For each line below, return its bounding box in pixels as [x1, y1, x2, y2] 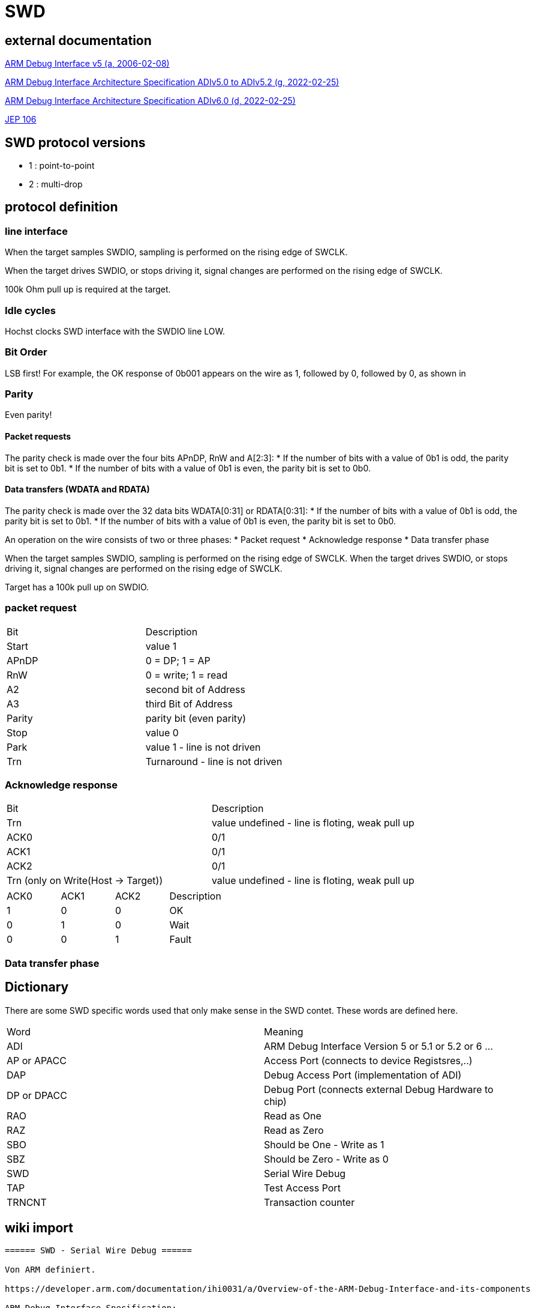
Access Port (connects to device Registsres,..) [264, 1054, 473, 1067]
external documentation [5, 32, 152, 48]
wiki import [5, 1220, 74, 1236]
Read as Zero [264, 1124, 324, 1136]
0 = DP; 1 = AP [145, 654, 211, 667]
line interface [5, 225, 68, 237]
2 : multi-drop [29, 179, 83, 190]
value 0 [145, 726, 179, 739]
